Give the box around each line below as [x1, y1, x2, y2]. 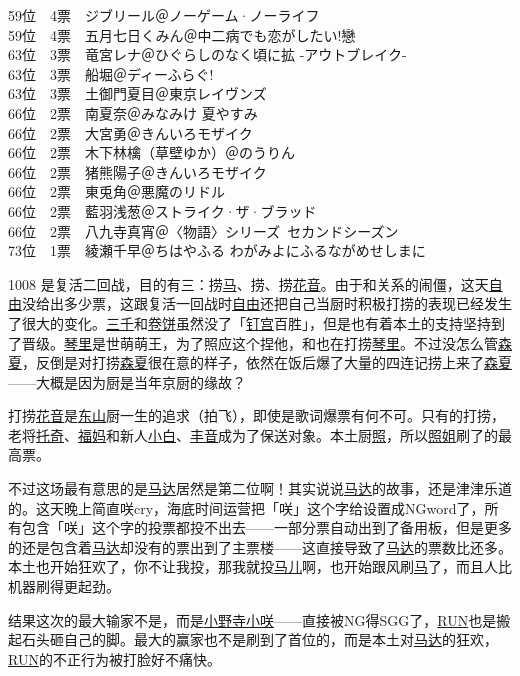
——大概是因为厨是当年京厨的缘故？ [8, 371, 246, 392]
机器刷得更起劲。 [8, 576, 120, 597]
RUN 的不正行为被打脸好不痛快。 [8, 648, 221, 669]
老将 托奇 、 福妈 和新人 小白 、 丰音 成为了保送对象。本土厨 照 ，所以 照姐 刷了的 [8, 424, 498, 445]
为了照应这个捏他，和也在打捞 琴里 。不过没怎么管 [175, 332, 498, 353]
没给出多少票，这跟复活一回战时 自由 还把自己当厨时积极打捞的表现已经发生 [22, 293, 512, 314]
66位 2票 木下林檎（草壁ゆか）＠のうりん [8, 142, 295, 163]
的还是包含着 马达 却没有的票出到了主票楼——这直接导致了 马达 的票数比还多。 [8, 536, 512, 557]
